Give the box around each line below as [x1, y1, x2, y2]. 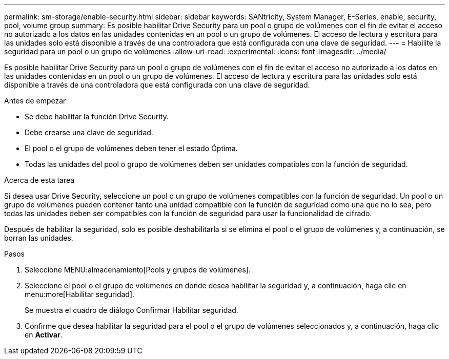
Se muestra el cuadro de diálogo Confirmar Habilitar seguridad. [25, 306, 238, 314]
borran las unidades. [4, 234, 73, 242]
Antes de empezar [4, 96, 66, 105]
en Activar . [25, 330, 63, 339]
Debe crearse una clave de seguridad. [25, 128, 153, 137]
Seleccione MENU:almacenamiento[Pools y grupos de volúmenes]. [25, 265, 251, 274]
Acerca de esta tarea [4, 176, 75, 184]
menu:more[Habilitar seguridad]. [25, 290, 135, 299]
